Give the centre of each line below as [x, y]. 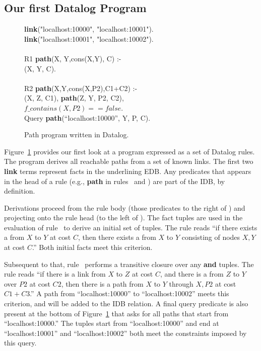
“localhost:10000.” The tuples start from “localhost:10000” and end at [112, 323]
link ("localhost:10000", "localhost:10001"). [89, 29]
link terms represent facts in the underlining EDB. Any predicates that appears [128, 171]
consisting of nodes [211, 237]
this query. [20, 343]
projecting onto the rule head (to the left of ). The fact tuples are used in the [123, 217]
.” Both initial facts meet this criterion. [92, 247]
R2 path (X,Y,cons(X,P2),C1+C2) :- [81, 88]
